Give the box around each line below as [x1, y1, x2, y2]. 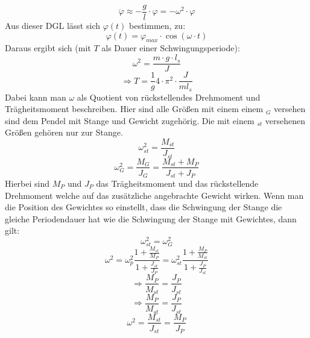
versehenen [265, 114, 306, 127]
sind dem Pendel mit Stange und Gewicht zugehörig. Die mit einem [5, 114, 255, 127]
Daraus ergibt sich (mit [5, 42, 91, 54]
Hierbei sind [5, 177, 50, 190]
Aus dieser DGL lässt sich [5, 19, 100, 32]
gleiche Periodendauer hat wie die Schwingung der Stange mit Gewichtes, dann [5, 212, 297, 225]
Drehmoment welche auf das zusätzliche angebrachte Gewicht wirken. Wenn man [5, 189, 304, 201]
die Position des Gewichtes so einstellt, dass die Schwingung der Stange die [5, 201, 282, 213]
